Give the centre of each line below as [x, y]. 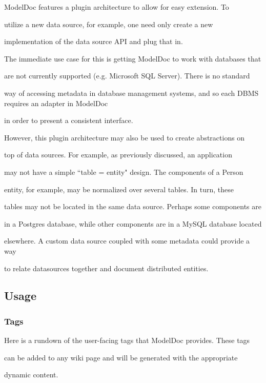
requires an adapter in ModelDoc [56, 103]
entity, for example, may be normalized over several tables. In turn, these [119, 189]
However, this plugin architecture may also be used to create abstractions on [125, 137]
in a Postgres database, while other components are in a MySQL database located [133, 223]
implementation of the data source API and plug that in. [94, 41]
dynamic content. [31, 375]
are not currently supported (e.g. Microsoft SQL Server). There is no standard [127, 76]
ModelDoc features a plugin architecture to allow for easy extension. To [117, 7]
